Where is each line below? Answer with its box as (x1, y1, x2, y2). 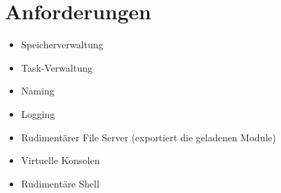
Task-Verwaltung (21, 60, 93, 74)
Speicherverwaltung (21, 37, 104, 52)
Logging (21, 106, 55, 121)
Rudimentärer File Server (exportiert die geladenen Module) (21, 130, 276, 144)
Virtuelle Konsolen (21, 153, 100, 167)
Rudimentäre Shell (21, 176, 99, 190)
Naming (21, 83, 55, 98)
